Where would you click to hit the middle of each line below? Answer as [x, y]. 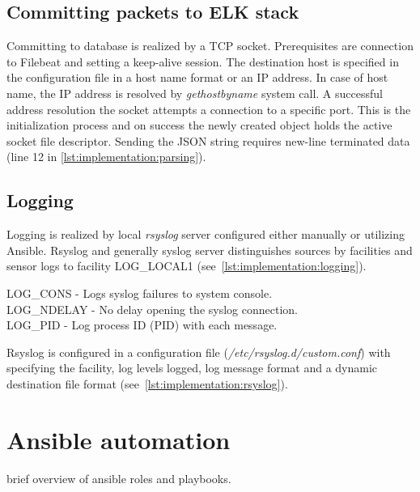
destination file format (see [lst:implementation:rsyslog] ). [147, 383]
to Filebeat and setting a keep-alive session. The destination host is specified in [203, 61]
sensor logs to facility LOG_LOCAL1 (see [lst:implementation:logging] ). [187, 266]
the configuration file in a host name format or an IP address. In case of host [197, 77]
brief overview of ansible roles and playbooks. [119, 478]
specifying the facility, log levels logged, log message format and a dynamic [192, 368]
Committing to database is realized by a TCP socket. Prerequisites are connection [210, 46]
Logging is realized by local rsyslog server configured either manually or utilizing [206, 234]
